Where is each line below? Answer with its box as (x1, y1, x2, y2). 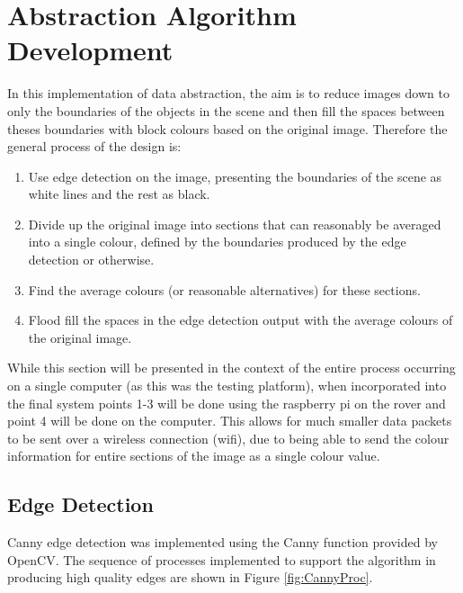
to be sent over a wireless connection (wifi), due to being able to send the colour (7, 428, 450, 447)
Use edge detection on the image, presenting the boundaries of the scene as (28, 166, 442, 185)
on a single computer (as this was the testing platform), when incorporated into (7, 376, 447, 395)
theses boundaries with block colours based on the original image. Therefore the (7, 119, 448, 138)
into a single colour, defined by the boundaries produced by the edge (28, 232, 406, 251)
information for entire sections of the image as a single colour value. (7, 446, 380, 465)
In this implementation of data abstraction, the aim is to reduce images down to (7, 84, 450, 103)
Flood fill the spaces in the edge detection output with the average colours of (28, 310, 453, 329)
